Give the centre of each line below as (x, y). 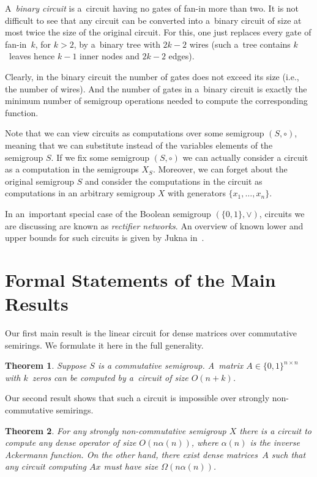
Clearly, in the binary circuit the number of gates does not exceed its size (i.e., (152, 76)
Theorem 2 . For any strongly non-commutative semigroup (116, 430)
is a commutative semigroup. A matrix (170, 365)
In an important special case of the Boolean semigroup (108, 213)
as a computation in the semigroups (72, 169)
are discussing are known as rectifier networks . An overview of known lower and (154, 225)
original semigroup (39, 181)
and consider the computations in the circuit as (173, 181)
